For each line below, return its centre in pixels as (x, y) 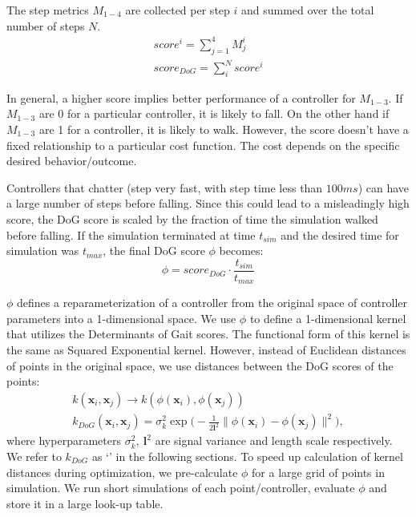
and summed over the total (307, 10)
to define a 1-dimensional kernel (328, 318)
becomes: (241, 250)
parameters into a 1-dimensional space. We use (121, 318)
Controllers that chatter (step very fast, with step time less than (165, 187)
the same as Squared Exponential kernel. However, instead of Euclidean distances (206, 350)
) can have (384, 187)
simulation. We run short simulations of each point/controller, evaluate (181, 488)
